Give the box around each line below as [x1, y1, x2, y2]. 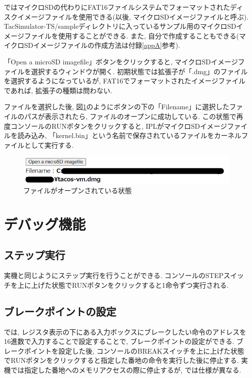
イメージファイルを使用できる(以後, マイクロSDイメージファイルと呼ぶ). [17, 11, 249, 21]
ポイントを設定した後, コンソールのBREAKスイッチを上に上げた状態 [24, 345, 244, 356]
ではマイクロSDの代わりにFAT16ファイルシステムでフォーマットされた [4, 2, 230, 12]
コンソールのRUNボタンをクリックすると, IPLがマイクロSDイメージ [10, 120, 227, 131]
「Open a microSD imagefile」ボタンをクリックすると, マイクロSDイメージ [4, 56, 238, 66]
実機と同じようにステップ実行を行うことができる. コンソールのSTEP [4, 270, 224, 280]
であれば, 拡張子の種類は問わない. [4, 85, 112, 95]
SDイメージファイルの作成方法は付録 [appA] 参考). [24, 40, 180, 50]
